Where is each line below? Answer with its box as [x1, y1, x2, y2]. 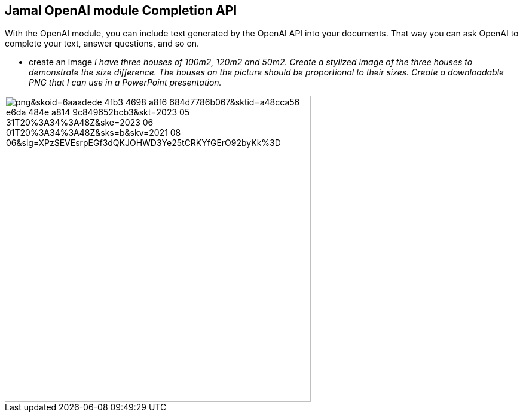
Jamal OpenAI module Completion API [5, 3, 237, 18]
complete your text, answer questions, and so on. [5, 38, 200, 49]
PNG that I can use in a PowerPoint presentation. [29, 77, 222, 88]
